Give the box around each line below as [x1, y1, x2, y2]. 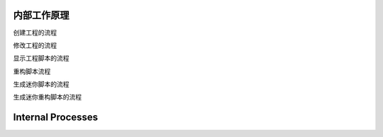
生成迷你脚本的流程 [13, 80, 70, 88]
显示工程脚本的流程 [13, 54, 70, 63]
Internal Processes [13, 112, 99, 124]
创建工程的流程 [13, 28, 57, 37]
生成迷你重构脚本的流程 [13, 93, 82, 102]
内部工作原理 [13, 9, 70, 21]
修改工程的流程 [13, 41, 57, 49]
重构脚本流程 [13, 67, 51, 76]
